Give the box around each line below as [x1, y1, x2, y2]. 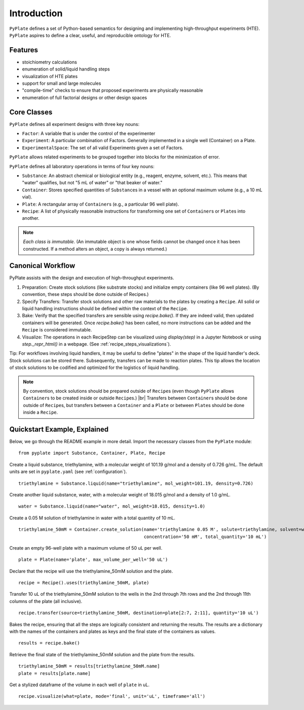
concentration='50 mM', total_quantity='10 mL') [143, 533, 267, 539]
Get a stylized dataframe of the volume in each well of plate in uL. [9, 682, 149, 688]
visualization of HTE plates [22, 73, 78, 79]
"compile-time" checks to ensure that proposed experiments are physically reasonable [22, 87, 203, 93]
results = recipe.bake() [18, 640, 80, 646]
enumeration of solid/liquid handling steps [22, 66, 110, 72]
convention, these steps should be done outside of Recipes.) [22, 291, 149, 297]
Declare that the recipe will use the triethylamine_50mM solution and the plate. [9, 568, 173, 574]
